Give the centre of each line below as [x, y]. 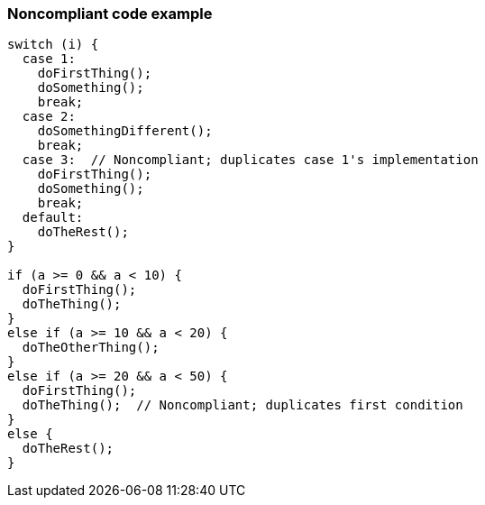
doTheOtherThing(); [91, 348]
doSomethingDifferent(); [125, 131]
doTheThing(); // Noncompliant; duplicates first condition [242, 405]
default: [53, 218]
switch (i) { [53, 45]
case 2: [49, 117]
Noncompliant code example [110, 14]
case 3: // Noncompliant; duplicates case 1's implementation [250, 160]
